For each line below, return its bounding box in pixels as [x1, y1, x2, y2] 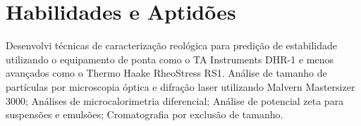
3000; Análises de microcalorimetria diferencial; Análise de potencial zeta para [6, 93, 344, 108]
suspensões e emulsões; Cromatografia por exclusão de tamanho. [6, 107, 283, 122]
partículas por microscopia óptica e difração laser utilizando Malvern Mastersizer [6, 79, 355, 94]
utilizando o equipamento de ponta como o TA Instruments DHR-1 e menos [6, 51, 334, 66]
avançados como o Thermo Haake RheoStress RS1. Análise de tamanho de [6, 65, 327, 80]
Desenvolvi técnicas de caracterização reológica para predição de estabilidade [6, 38, 337, 53]
